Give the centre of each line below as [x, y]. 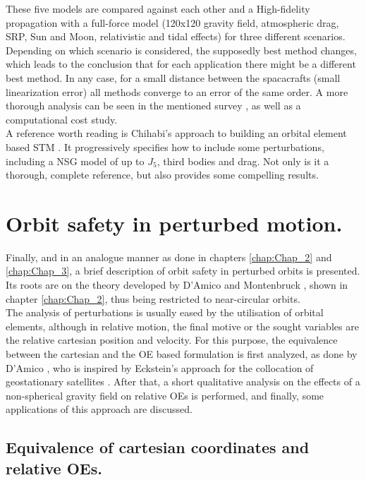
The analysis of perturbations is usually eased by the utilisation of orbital [165, 312]
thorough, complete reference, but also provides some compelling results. [162, 175]
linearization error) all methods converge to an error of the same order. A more [177, 91]
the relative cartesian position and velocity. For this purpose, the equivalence [172, 340]
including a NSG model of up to [75, 161]
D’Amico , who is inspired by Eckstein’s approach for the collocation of [160, 367]
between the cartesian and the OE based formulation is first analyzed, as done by [182, 354]
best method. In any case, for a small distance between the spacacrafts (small [173, 77]
